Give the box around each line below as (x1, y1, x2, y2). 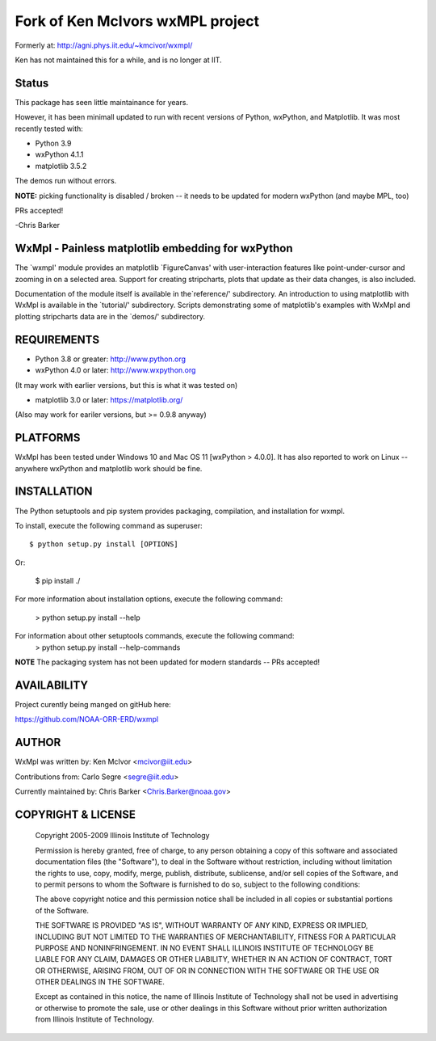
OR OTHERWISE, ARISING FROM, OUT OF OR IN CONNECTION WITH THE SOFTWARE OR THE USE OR (35, 966, 379, 976)
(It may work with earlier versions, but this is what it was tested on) (15, 380, 238, 390)
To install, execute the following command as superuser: (15, 520, 203, 530)
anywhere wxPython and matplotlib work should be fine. (15, 463, 203, 473)
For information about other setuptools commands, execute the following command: (15, 631, 295, 641)
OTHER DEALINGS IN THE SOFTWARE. (35, 977, 166, 987)
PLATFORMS (15, 431, 81, 445)
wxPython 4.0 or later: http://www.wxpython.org (35, 365, 196, 375)
